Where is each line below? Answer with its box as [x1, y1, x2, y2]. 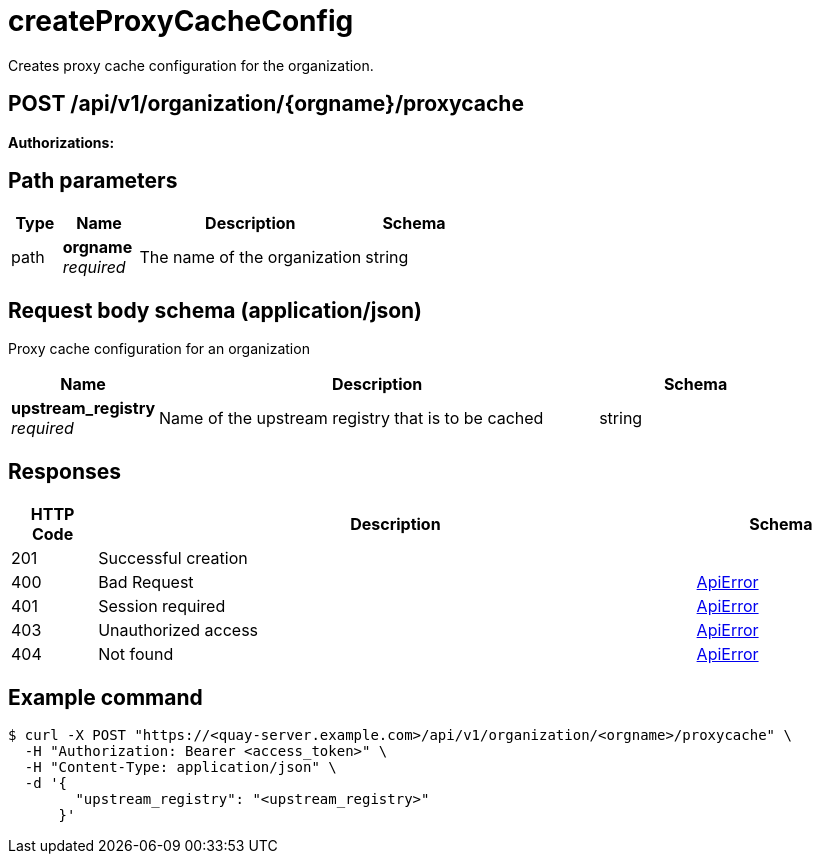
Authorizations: [8, 133, 115, 151]
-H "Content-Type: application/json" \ [24, 758, 337, 775]
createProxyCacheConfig [8, 4, 354, 38]
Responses [8, 458, 122, 484]
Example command [8, 684, 203, 710]
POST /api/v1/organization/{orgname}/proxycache [8, 91, 524, 117]
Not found [98, 644, 174, 665]
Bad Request [98, 572, 194, 593]
